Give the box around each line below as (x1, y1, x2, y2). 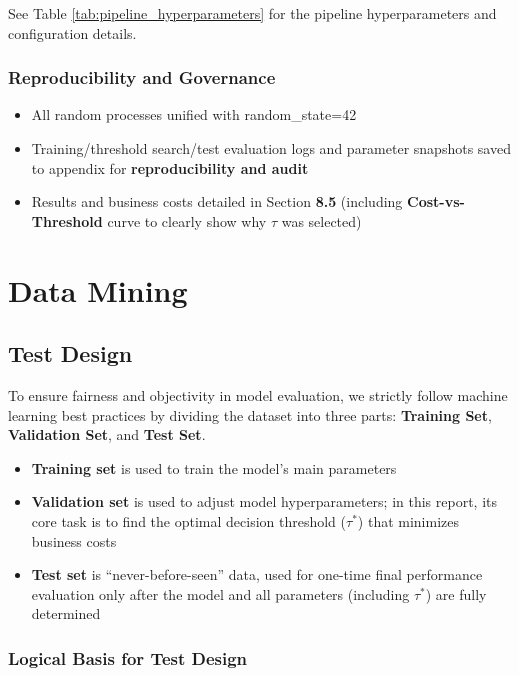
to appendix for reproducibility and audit (31, 157, 309, 178)
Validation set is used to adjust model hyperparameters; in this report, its (31, 491, 498, 512)
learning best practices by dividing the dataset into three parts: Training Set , (8, 404, 492, 425)
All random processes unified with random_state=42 (31, 104, 357, 125)
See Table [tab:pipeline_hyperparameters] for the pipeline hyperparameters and (8, 3, 497, 23)
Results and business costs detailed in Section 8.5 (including (31, 191, 403, 212)
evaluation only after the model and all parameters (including (31, 583, 410, 604)
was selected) (281, 210, 362, 231)
